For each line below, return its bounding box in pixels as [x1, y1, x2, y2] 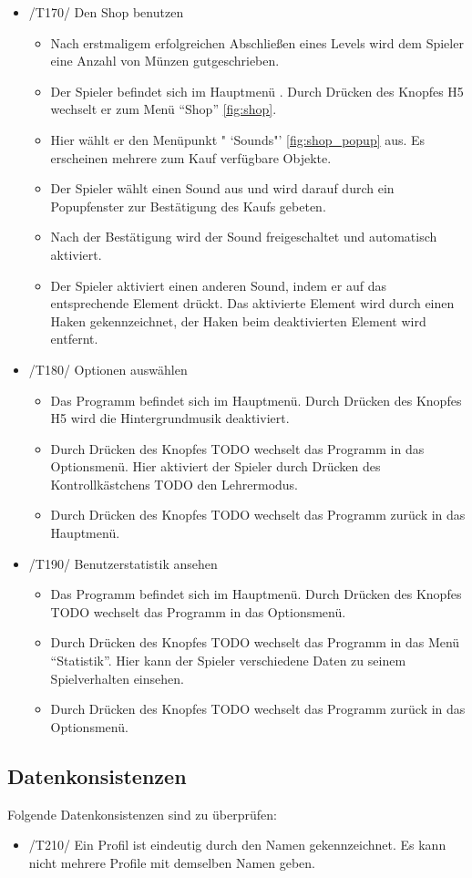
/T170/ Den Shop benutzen [28, 3, 184, 21]
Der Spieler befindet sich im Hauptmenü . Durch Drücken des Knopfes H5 [50, 81, 464, 100]
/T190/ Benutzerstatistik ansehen [28, 553, 218, 573]
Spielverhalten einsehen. [50, 668, 184, 687]
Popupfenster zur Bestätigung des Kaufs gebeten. [50, 196, 326, 215]
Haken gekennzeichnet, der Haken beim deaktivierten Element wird [50, 311, 426, 330]
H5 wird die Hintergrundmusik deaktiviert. [50, 408, 290, 428]
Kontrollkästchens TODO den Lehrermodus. [50, 474, 299, 493]
